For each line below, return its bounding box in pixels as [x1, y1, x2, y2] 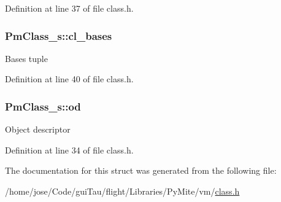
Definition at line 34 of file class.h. [5, 143, 134, 156]
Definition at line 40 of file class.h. [5, 72, 134, 85]
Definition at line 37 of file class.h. [5, 2, 134, 14]
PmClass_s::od [5, 98, 81, 114]
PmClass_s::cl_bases [5, 28, 112, 43]
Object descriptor [5, 123, 71, 136]
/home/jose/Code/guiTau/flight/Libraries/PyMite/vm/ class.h [5, 185, 240, 197]
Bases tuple [5, 52, 48, 64]
